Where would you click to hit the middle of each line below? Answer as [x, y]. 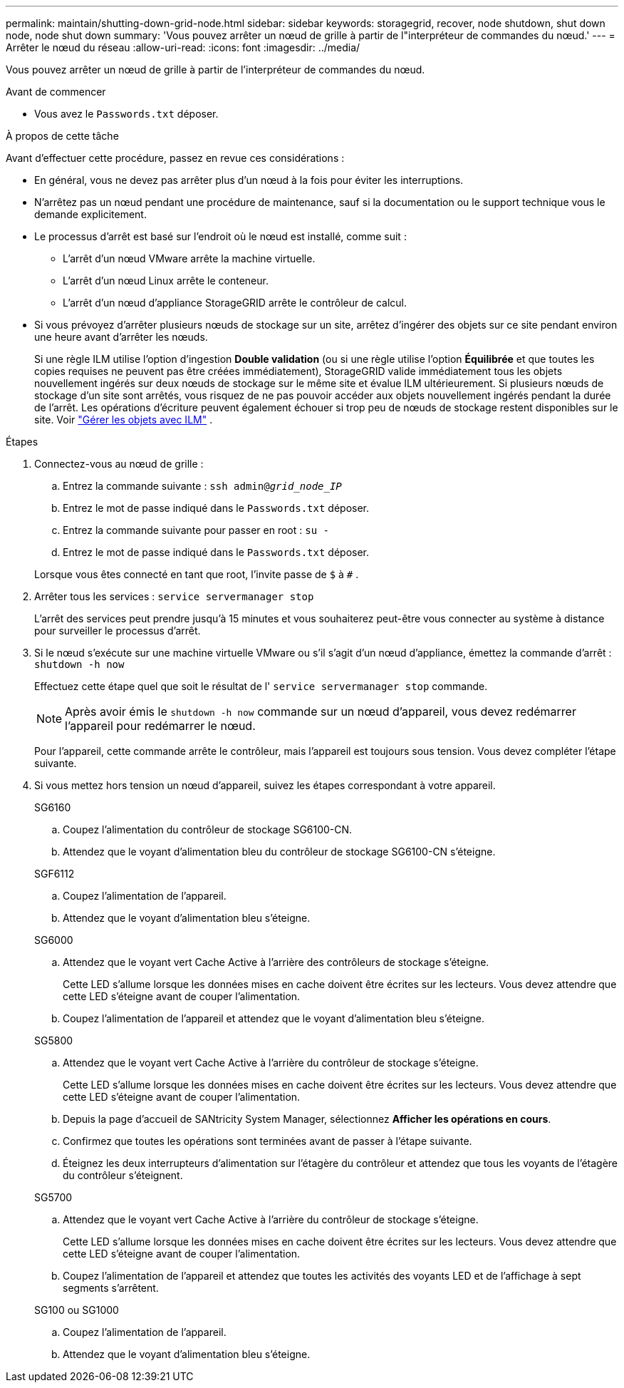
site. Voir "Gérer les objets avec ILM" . [124, 420]
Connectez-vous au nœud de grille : [119, 464]
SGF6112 [54, 874]
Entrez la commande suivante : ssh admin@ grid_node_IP [202, 486]
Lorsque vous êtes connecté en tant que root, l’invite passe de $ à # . [197, 574]
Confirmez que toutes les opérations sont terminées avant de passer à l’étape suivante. [267, 1141]
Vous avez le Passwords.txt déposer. [126, 114]
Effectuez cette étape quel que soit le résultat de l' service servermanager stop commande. [261, 686]
